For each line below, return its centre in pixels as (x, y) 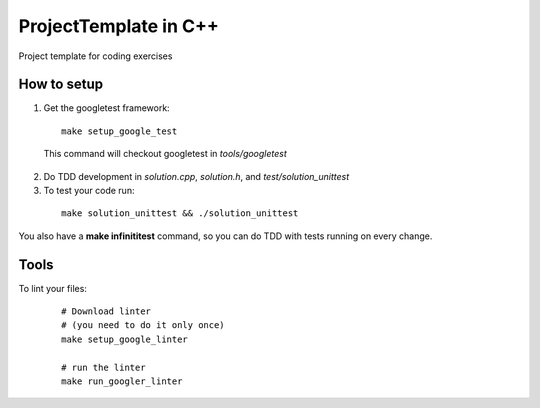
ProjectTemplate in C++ (118, 26)
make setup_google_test (119, 131)
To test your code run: (89, 191)
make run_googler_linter (122, 381)
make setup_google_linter (125, 339)
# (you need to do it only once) (143, 325)
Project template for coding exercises (95, 56)
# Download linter (106, 311)
